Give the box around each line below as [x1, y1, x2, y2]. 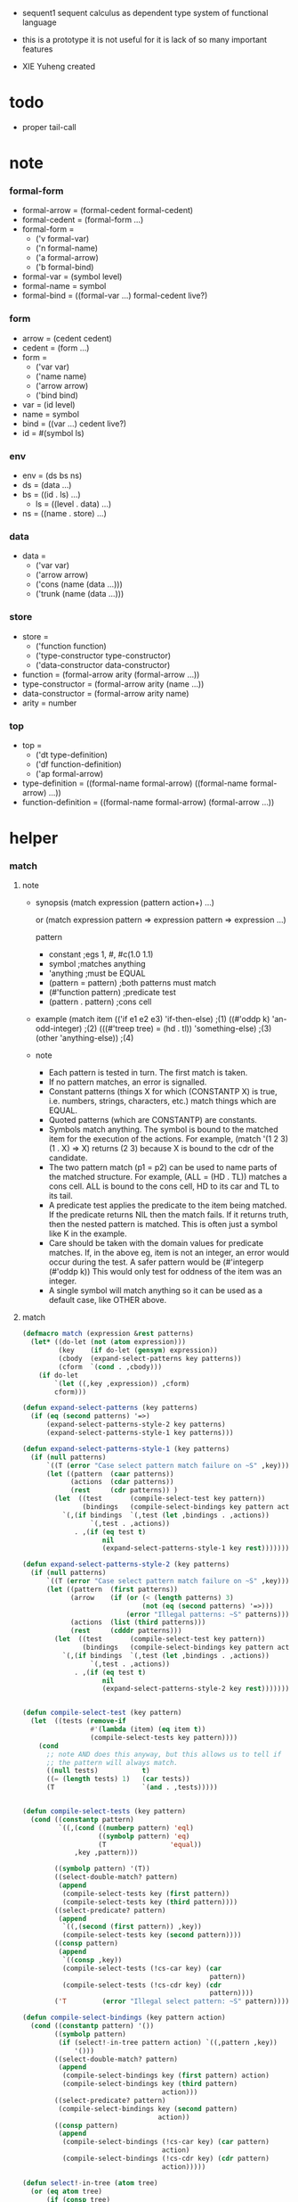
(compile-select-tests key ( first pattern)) [61, 1889, 230, 1898]
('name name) [35, 370, 87, 382]
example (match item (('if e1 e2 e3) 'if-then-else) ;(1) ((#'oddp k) [35, 1014, 270, 1025]
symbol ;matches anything [48, 959, 146, 969]
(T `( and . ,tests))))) [45, 1783, 218, 1792]
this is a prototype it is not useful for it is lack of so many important [21, 35, 268, 45]
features [21, 44, 53, 54]
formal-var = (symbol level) [21, 271, 123, 282]
